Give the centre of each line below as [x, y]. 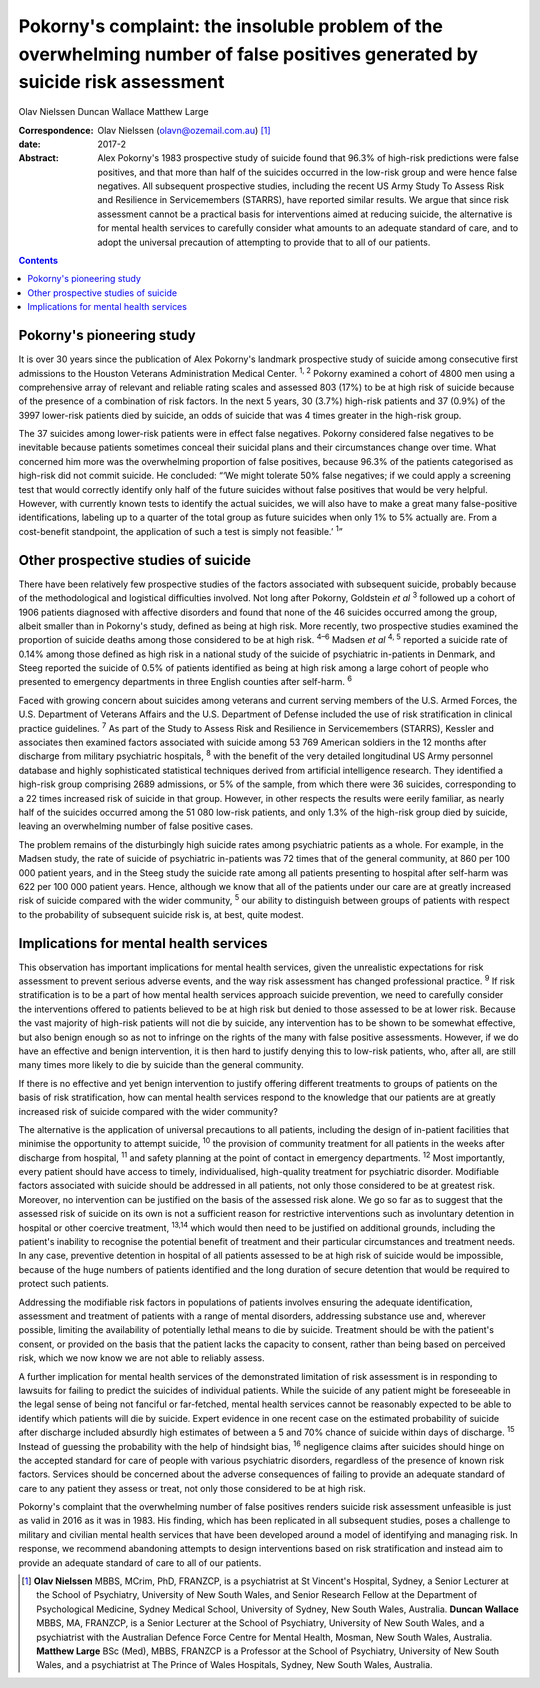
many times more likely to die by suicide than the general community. [161, 1065]
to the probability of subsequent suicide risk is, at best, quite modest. [161, 914]
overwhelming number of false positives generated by [248, 54]
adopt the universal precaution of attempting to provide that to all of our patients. [264, 242]
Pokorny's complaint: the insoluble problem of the [231, 26]
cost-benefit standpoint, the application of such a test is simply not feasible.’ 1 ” [181, 530]
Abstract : [38, 158]
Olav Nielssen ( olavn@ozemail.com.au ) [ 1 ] [184, 130]
